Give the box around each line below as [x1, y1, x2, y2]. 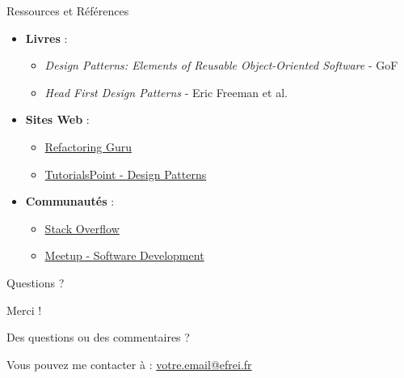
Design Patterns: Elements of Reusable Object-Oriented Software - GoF [44, 57, 398, 74]
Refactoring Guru [44, 138, 132, 155]
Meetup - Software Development [44, 247, 204, 264]
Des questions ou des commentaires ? [6, 329, 190, 346]
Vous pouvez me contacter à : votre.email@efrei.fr [6, 355, 252, 372]
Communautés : [25, 193, 115, 210]
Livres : [25, 29, 68, 46]
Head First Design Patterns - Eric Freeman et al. [44, 83, 288, 100]
